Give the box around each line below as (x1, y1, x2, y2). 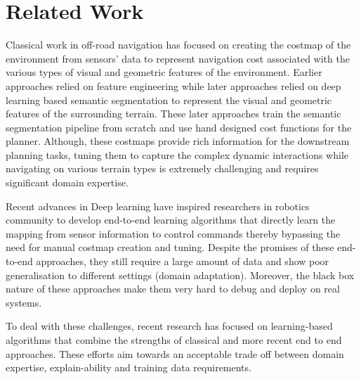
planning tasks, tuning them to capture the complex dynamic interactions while (6, 147, 348, 162)
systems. (6, 295, 42, 309)
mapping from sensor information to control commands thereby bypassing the (6, 226, 341, 240)
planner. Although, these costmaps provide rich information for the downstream (6, 134, 350, 148)
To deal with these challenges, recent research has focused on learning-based (6, 319, 333, 333)
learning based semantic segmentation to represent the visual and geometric (6, 92, 332, 107)
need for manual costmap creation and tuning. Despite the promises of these (6, 240, 334, 255)
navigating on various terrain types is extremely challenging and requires (6, 161, 319, 176)
